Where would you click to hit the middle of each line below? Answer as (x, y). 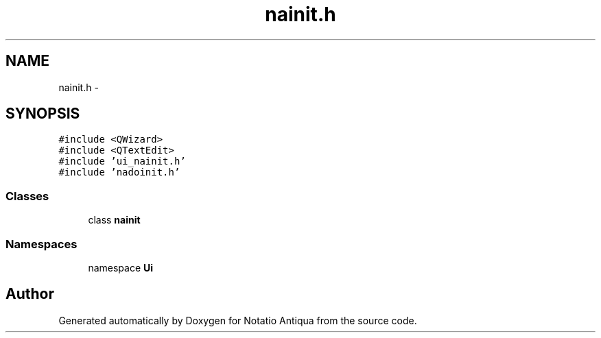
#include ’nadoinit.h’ (119, 172)
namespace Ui (121, 267)
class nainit (114, 220)
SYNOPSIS (43, 114)
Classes (27, 196)
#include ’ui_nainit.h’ (122, 161)
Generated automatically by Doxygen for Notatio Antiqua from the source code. (238, 320)
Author (30, 294)
